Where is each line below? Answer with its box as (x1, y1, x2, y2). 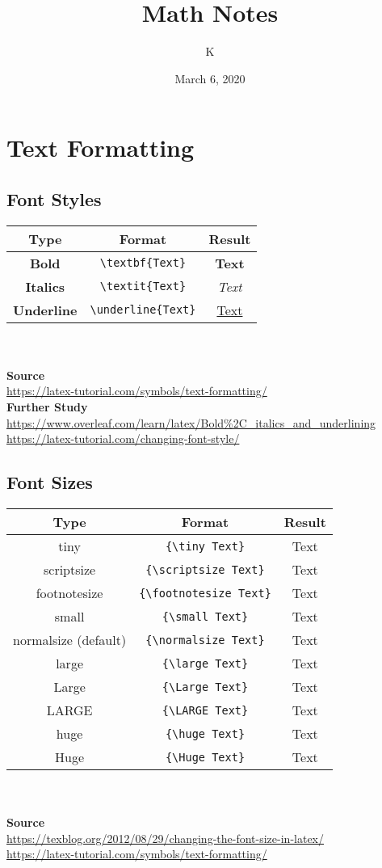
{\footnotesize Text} (139, 586, 271, 600)
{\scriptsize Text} (145, 563, 265, 576)
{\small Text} (162, 609, 249, 623)
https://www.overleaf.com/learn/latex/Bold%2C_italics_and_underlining (6, 414, 376, 431)
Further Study (6, 398, 88, 415)
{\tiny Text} (165, 539, 246, 553)
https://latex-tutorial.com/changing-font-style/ (6, 430, 240, 447)
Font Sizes (6, 470, 93, 495)
